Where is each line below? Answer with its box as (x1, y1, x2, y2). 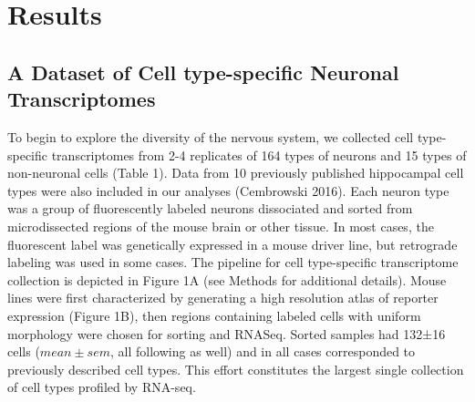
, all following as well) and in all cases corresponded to (110, 342, 416, 361)
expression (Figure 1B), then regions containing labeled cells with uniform (7, 305, 421, 325)
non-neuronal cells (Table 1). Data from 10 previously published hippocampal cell (7, 163, 464, 182)
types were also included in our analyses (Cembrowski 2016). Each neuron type (7, 180, 449, 200)
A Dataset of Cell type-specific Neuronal (7, 57, 399, 86)
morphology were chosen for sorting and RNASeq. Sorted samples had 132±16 (7, 324, 446, 343)
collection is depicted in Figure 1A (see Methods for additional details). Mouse (7, 270, 447, 289)
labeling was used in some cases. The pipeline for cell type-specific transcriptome (7, 253, 459, 272)
